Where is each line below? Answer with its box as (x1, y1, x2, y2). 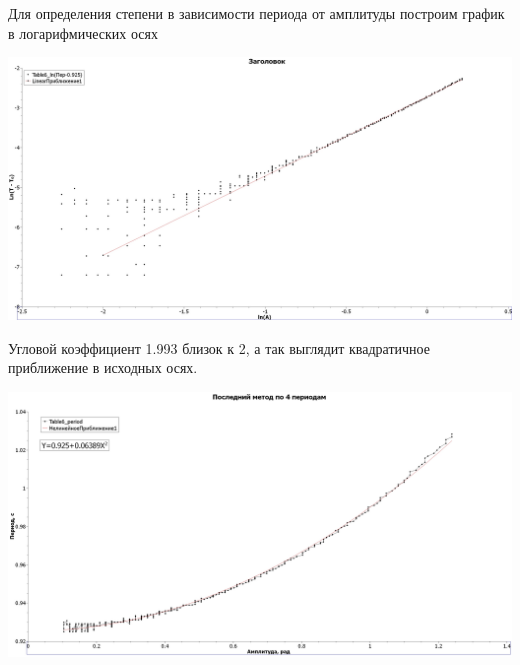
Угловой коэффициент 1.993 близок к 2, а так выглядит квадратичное (8, 337, 430, 358)
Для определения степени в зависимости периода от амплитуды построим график (8, 3, 505, 23)
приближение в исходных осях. (8, 357, 198, 378)
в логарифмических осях (8, 22, 158, 43)
